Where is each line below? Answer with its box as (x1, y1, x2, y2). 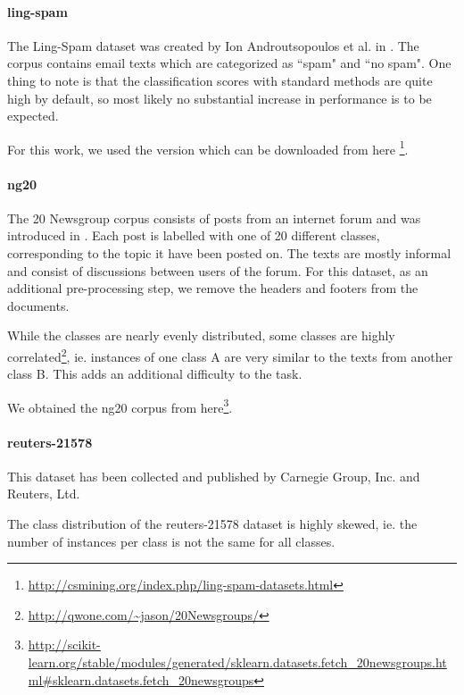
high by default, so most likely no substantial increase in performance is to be (7, 88, 432, 107)
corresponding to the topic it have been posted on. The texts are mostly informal (7, 244, 452, 262)
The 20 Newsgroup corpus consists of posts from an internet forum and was (7, 208, 421, 227)
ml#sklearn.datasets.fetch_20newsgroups (28, 670, 254, 689)
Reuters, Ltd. (7, 484, 80, 503)
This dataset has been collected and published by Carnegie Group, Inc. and (7, 466, 420, 485)
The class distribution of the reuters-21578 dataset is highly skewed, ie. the (7, 515, 418, 533)
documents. (7, 296, 70, 314)
